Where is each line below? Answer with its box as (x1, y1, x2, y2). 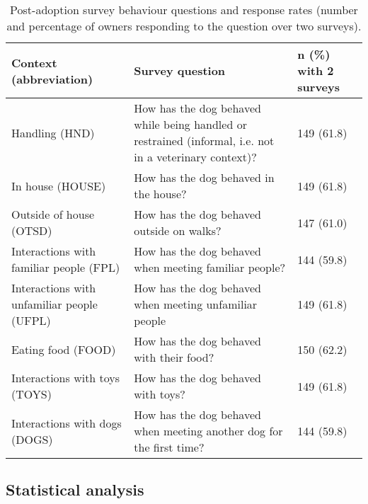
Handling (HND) (11, 124, 95, 141)
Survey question (134, 62, 226, 79)
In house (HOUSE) (11, 177, 106, 194)
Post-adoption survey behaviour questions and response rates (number (10, 1, 358, 18)
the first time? (134, 439, 205, 455)
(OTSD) (11, 222, 52, 239)
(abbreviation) (11, 70, 93, 87)
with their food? (134, 349, 214, 365)
